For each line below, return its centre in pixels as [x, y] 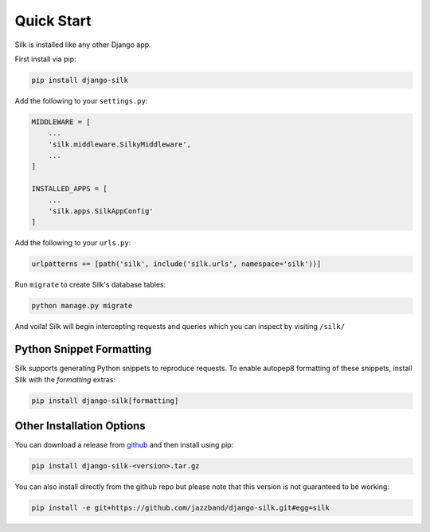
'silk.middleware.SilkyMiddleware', [119, 144]
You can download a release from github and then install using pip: [124, 445]
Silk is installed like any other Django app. [83, 45]
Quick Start [53, 21]
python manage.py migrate [82, 306]
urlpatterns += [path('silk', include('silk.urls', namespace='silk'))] [176, 264]
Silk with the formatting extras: [65, 379]
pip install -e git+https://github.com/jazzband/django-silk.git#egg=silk [181, 508]
